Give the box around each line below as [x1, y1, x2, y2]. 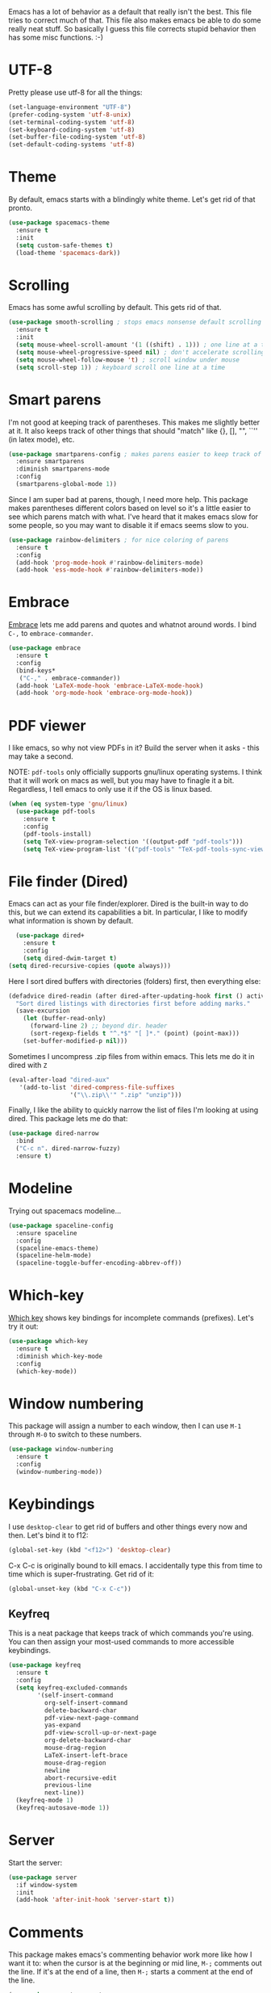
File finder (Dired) [8, 872, 129, 890]
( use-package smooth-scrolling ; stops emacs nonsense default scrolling [8, 318, 262, 326]
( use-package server [8, 1873, 78, 1882]
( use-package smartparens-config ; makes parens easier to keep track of [8, 450, 262, 458]
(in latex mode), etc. [8, 434, 75, 444]
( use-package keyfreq [8, 1661, 81, 1669]
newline [44, 1766, 70, 1774]
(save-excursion [15, 1007, 70, 1015]
